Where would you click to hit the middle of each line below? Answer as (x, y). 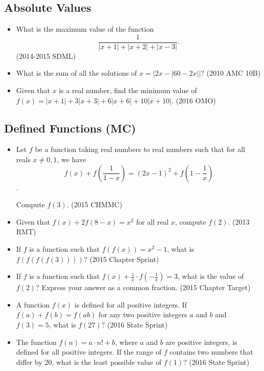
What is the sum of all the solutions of (77, 73)
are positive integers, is (201, 342)
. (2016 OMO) (194, 100)
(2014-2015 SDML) (46, 56)
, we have (71, 159)
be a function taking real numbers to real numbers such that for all (140, 149)
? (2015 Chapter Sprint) (122, 259)
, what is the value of (211, 276)
